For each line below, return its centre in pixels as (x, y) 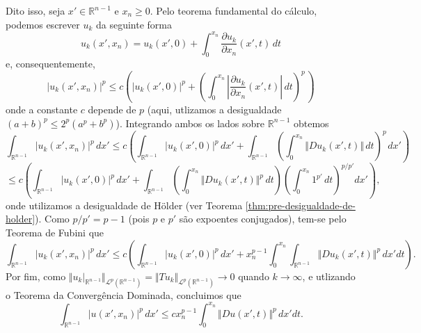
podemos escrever (43, 24)
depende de (112, 109)
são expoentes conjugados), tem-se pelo (263, 219)
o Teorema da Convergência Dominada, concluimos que (124, 294)
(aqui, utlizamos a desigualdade (214, 109)
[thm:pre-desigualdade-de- (300, 205)
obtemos (311, 123)
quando (254, 276)
